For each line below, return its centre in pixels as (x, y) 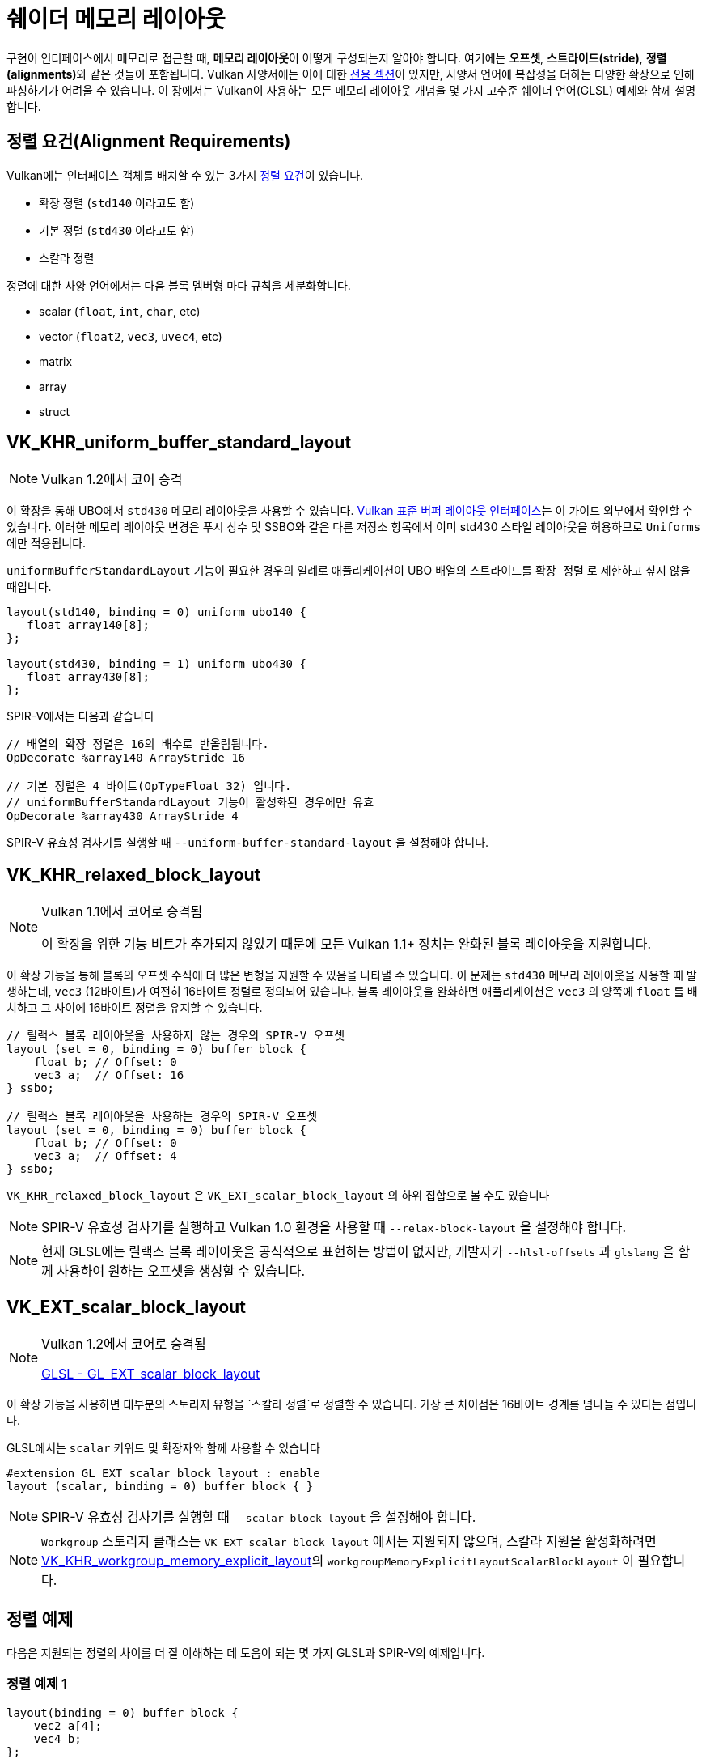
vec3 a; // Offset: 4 (105, 1156)
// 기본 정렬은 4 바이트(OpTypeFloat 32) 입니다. (149, 786)
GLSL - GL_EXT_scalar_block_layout (151, 1374)
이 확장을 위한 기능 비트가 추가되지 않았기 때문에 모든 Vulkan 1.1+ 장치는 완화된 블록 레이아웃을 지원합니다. (347, 944)
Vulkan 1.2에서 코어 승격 (112, 480)
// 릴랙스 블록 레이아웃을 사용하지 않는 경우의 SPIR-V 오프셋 (176, 1036)
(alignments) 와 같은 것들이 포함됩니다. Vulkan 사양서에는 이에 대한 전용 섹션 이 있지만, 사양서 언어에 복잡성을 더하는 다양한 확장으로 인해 (351, 74)
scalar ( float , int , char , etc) (120, 311)
